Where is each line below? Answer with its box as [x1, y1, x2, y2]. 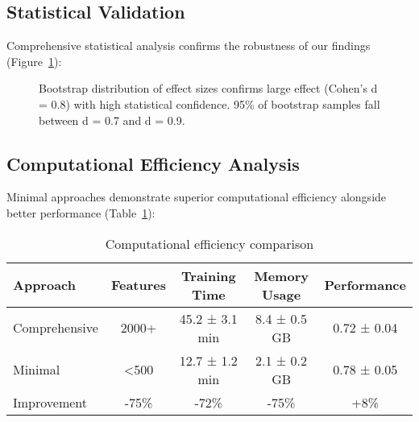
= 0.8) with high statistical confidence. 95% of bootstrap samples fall [39, 95, 380, 112]
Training [181, 266, 236, 285]
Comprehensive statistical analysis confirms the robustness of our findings [6, 37, 371, 54]
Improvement [13, 392, 88, 412]
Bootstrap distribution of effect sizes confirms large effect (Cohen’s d [39, 80, 378, 97]
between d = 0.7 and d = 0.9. [39, 111, 185, 128]
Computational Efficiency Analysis [6, 151, 300, 176]
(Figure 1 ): [6, 52, 62, 69]
